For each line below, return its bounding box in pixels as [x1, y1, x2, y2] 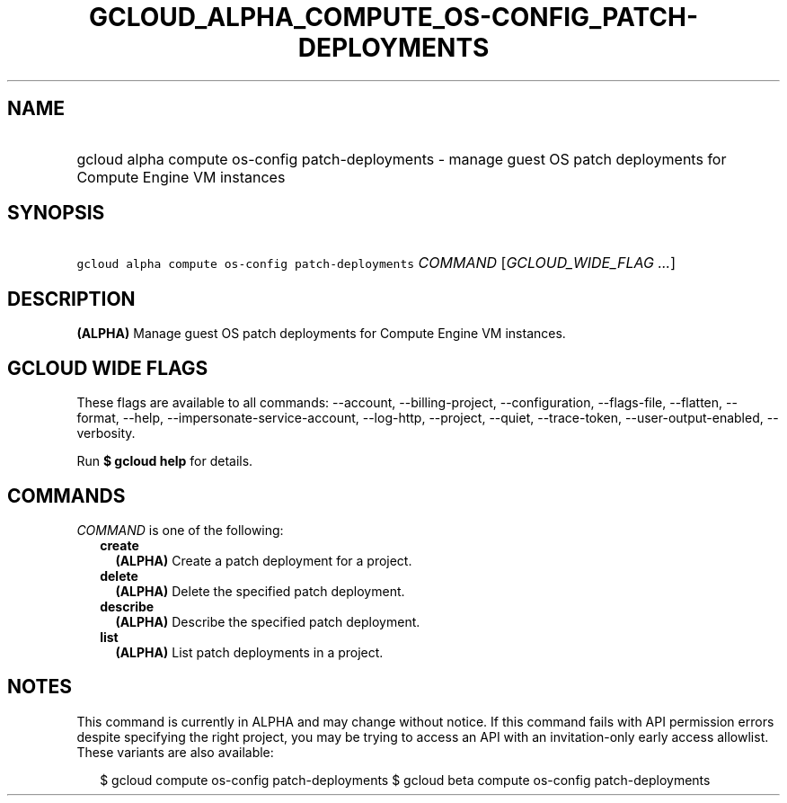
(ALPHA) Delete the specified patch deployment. [115, 583, 405, 599]
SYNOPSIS [7, 201, 105, 225]
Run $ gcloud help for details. [76, 453, 253, 469]
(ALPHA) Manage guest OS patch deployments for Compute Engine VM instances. [76, 326, 566, 342]
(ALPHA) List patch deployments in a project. [115, 644, 384, 660]
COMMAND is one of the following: [76, 522, 284, 538]
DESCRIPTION [7, 287, 136, 310]
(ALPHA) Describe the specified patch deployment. [115, 613, 420, 629]
